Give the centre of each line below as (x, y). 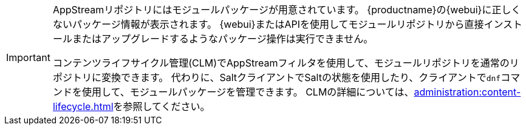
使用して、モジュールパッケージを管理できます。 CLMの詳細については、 (248, 92)
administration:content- (467, 92)
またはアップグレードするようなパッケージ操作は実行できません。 (223, 39)
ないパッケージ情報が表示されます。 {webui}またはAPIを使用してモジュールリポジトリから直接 (268, 24)
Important (28, 57)
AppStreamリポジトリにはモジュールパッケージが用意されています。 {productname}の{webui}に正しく (287, 10)
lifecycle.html (83, 106)
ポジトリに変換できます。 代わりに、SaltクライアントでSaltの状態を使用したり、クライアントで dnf (277, 77)
